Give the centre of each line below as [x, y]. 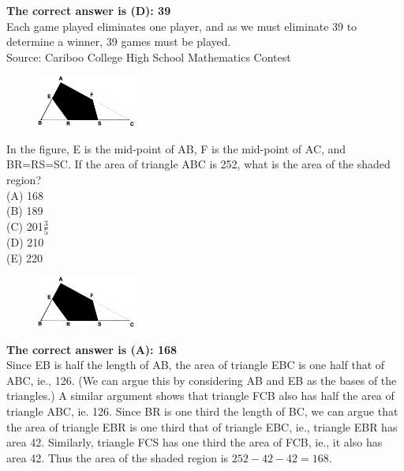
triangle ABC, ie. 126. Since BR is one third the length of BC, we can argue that [202, 411]
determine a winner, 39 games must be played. [119, 41]
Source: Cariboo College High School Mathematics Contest [149, 57]
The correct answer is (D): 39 [89, 10]
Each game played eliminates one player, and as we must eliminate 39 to [182, 26]
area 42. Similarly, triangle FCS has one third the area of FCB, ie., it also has [195, 442]
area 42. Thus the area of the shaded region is [118, 457]
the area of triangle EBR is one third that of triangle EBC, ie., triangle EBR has [202, 426]
